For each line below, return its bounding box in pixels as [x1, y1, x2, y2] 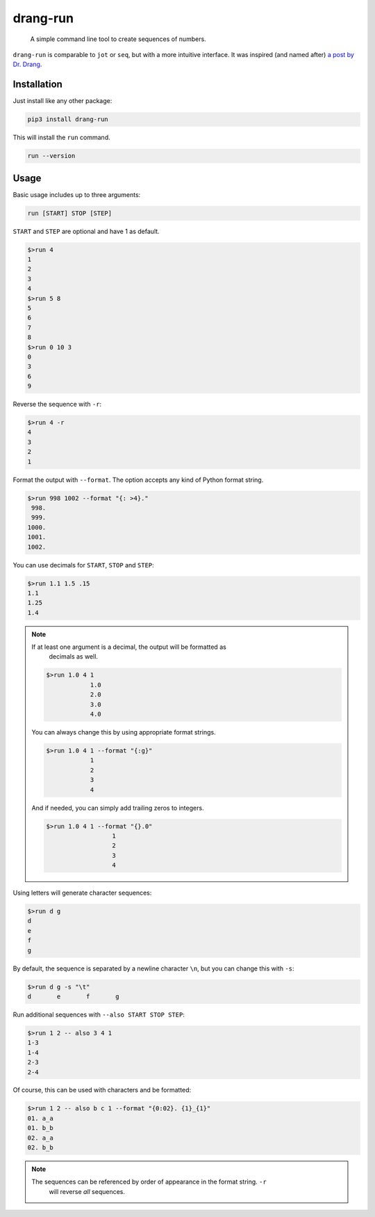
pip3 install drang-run [27, 116, 109, 123]
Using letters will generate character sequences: [12, 888, 152, 897]
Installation [12, 79, 62, 91]
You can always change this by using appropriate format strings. [31, 728, 216, 736]
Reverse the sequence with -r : [12, 400, 102, 409]
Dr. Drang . [12, 60, 42, 69]
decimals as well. [49, 652, 99, 661]
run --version [27, 152, 76, 160]
